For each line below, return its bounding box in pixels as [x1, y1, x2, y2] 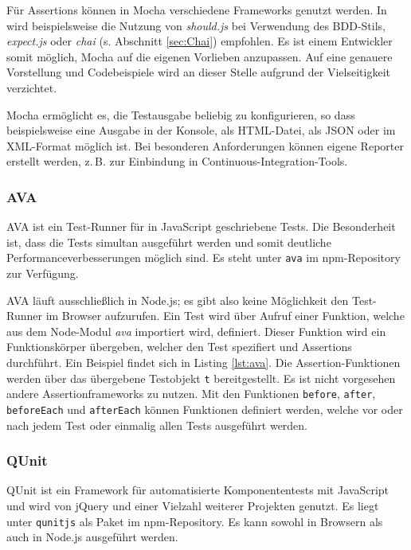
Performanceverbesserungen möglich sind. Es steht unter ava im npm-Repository [6, 249, 401, 266]
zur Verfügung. [6, 265, 79, 281]
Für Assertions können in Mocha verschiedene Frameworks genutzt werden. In [6, 2, 387, 18]
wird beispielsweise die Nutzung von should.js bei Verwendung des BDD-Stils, [6, 17, 386, 33]
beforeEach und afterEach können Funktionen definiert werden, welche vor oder [6, 400, 403, 417]
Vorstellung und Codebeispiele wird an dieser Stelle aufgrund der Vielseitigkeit [6, 64, 390, 80]
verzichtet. [6, 79, 57, 96]
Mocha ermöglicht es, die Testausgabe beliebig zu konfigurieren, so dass [6, 106, 355, 123]
